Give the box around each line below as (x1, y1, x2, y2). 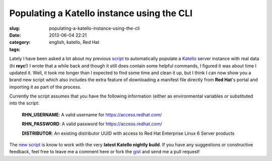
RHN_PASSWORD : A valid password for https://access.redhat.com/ (22, 121, 162, 127)
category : (9, 39, 31, 45)
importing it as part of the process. (9, 84, 82, 90)
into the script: (9, 100, 40, 106)
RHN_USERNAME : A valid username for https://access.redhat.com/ (22, 112, 162, 118)
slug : (9, 25, 20, 31)
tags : (9, 46, 21, 52)
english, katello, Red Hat (49, 39, 100, 45)
